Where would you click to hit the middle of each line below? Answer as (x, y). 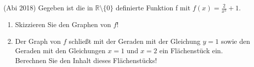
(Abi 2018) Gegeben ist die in (48, 7)
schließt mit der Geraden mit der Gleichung (135, 41)
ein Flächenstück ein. (191, 50)
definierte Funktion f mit (153, 7)
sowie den (236, 41)
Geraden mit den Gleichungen (60, 50)
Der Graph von (38, 41)
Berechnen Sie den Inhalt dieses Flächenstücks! (86, 60)
